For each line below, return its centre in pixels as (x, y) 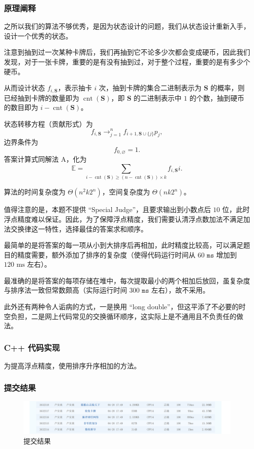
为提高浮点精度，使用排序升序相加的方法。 (72, 366)
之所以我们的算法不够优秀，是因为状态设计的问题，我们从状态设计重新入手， (127, 26)
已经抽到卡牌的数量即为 (42, 97)
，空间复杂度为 (126, 192)
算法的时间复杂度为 (35, 192)
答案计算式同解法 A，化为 (45, 159)
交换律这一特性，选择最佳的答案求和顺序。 (79, 228)
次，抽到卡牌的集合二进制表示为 (150, 88)
